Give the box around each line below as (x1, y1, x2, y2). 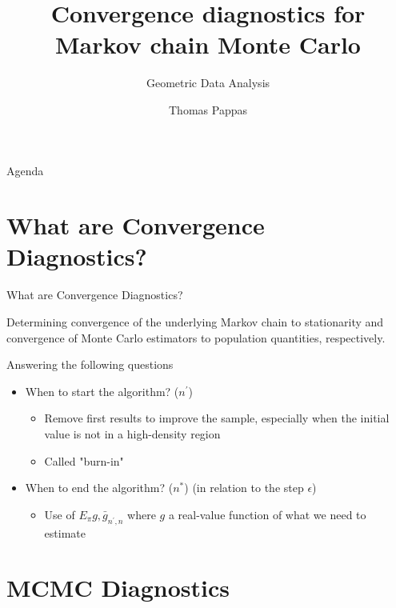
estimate (44, 524, 86, 541)
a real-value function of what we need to (168, 506, 366, 522)
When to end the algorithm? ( (25, 479, 174, 496)
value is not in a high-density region (44, 425, 221, 442)
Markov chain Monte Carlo (55, 28, 361, 61)
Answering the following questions (6, 356, 174, 373)
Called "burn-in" (44, 452, 124, 469)
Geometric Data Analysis (146, 74, 270, 91)
